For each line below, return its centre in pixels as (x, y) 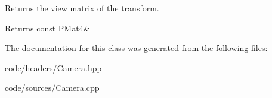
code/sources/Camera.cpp (52, 88)
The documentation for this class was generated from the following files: (136, 48)
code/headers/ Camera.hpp (53, 67)
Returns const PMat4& (47, 28)
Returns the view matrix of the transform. (82, 8)
